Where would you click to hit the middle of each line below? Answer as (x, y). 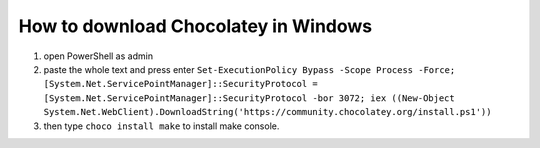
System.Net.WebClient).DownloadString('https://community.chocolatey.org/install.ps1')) (267, 112)
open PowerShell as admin (98, 56)
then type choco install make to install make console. (161, 126)
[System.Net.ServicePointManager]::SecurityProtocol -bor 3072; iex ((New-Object (249, 98)
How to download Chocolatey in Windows (195, 26)
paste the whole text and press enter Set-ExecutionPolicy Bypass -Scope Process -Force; (249, 69)
